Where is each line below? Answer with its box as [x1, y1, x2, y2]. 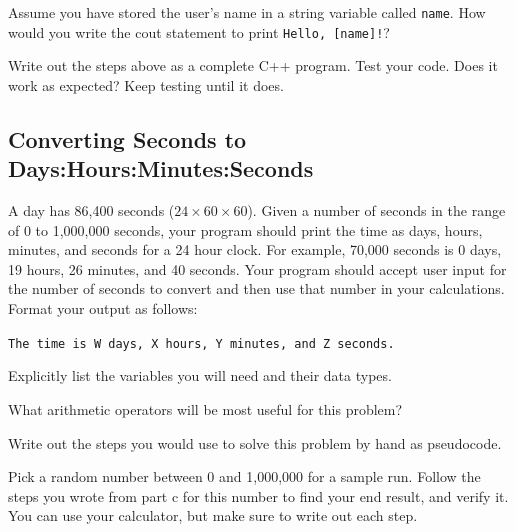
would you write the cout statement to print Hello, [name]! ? [8, 21, 390, 42]
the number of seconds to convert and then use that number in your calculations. [8, 278, 505, 299]
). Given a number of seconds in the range [247, 200, 506, 221]
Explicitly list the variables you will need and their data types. [8, 365, 392, 386]
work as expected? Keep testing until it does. [8, 74, 284, 95]
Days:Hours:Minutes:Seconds [8, 153, 314, 184]
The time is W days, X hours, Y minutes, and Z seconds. [8, 336, 395, 351]
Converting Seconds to [8, 123, 247, 154]
